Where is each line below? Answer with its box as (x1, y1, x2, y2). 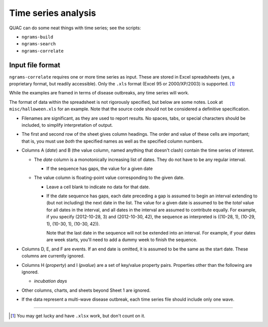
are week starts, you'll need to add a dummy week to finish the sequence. (46, 237, 198, 243)
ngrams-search (21, 41, 56, 47)
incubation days (34, 278, 67, 284)
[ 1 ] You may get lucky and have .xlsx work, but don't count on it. (10, 313, 146, 319)
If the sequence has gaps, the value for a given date (46, 165, 153, 171)
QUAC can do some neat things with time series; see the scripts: (9, 25, 141, 31)
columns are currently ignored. (21, 253, 85, 259)
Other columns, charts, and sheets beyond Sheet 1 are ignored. (21, 287, 151, 293)
